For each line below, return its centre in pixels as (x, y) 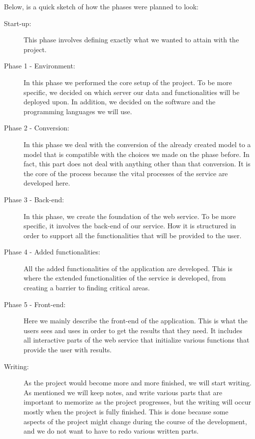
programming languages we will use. (78, 111)
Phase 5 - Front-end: (35, 304)
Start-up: (18, 23)
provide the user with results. (68, 350)
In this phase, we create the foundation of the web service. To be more (130, 216)
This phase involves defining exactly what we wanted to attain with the (131, 40)
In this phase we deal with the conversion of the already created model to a (137, 144)
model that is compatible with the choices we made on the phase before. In (137, 154)
